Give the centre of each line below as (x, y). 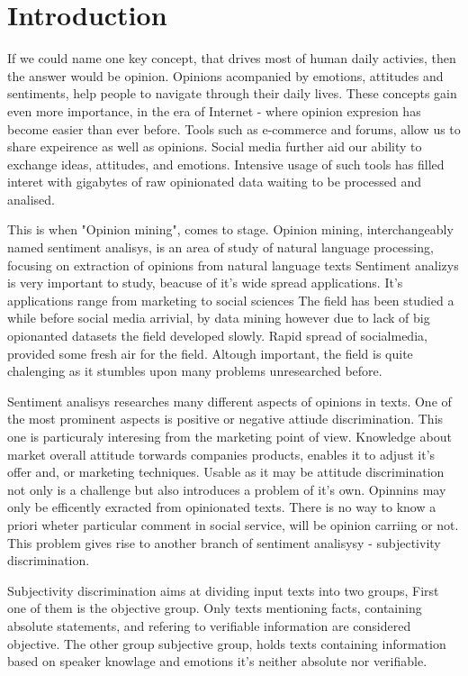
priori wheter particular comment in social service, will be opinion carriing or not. (233, 524)
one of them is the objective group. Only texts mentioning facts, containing (215, 608)
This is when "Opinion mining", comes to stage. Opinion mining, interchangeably (230, 229)
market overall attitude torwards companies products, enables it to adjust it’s (221, 454)
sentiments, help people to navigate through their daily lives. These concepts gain (232, 93)
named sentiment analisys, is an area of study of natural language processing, (220, 247)
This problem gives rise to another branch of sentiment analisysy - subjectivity (224, 542)
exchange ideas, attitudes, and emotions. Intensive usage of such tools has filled (226, 164)
